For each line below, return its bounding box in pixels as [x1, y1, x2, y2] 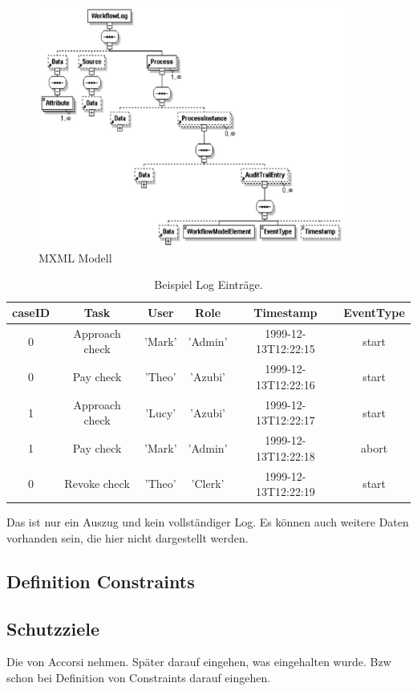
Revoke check [64, 475, 130, 492]
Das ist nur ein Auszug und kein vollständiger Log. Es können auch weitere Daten [6, 514, 409, 530]
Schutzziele [6, 616, 100, 640]
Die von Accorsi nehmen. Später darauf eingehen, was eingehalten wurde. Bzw [6, 653, 391, 670]
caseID [12, 304, 51, 321]
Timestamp [253, 304, 318, 321]
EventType [343, 304, 405, 321]
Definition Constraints [6, 568, 195, 593]
